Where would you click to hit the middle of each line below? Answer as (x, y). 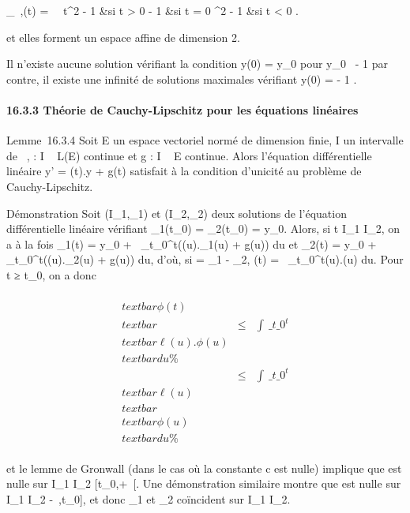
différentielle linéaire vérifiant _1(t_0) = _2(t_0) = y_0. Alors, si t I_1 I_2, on (203, 228)
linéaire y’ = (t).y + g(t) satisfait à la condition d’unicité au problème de (184, 171)
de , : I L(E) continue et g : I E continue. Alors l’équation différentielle (189, 155)
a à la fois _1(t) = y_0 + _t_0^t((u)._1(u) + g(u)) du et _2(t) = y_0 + (192, 243)
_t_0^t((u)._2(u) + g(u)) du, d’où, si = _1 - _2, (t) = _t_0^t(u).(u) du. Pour (205, 259)
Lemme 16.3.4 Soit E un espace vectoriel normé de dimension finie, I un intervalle (205, 140)
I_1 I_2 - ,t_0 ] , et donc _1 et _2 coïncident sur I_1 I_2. (149, 499)
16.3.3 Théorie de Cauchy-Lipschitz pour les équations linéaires (182, 109)
